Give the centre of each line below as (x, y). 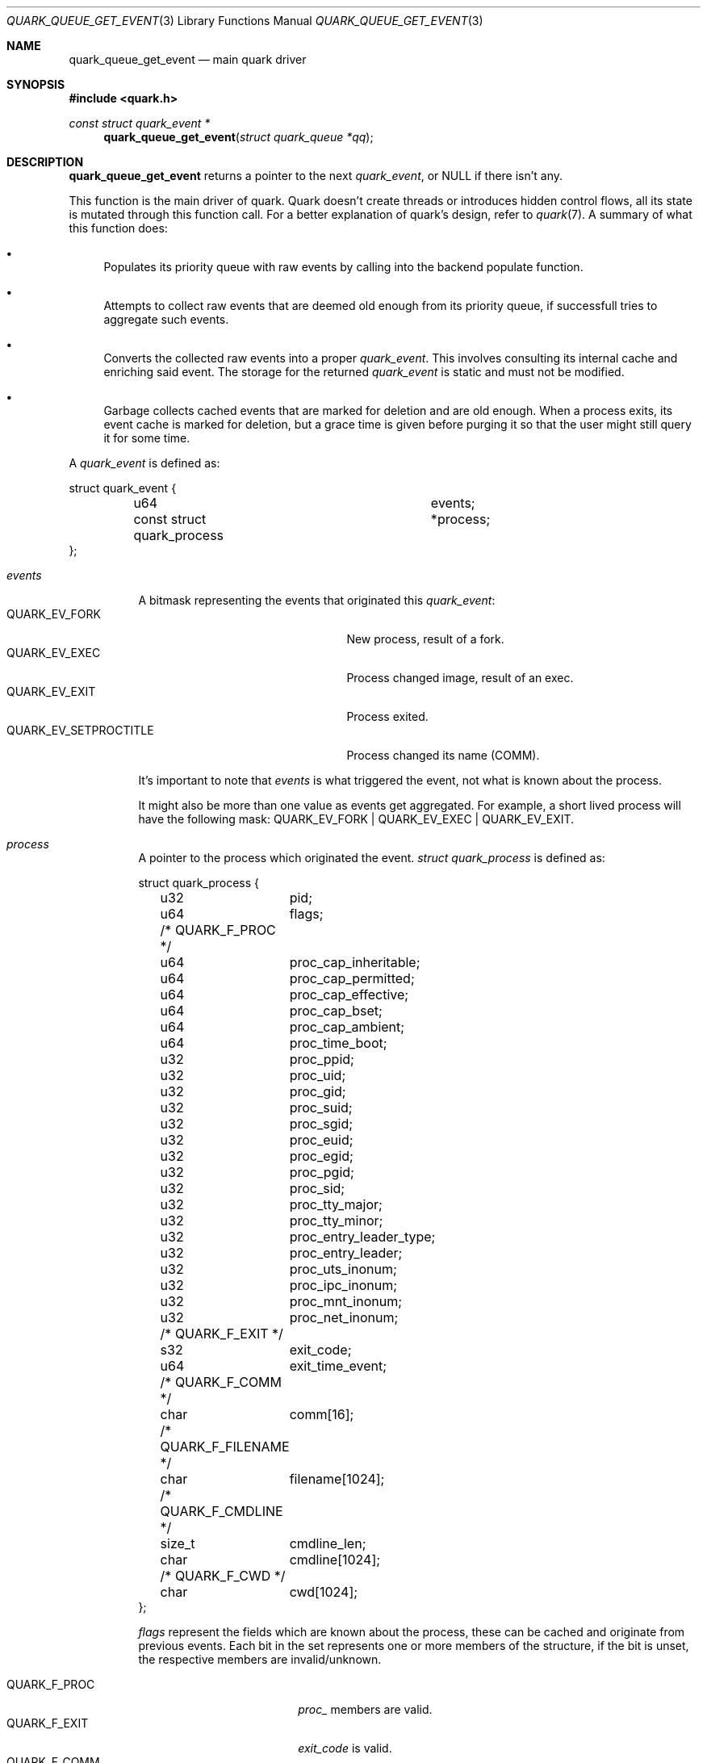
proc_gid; (318, 1091)
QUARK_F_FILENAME (225, 1447)
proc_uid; (318, 1075)
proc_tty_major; (336, 1204)
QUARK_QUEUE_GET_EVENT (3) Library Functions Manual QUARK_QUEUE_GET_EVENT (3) (245, 21)
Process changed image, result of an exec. (460, 678)
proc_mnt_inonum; (345, 1301)
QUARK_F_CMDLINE (222, 1511)
